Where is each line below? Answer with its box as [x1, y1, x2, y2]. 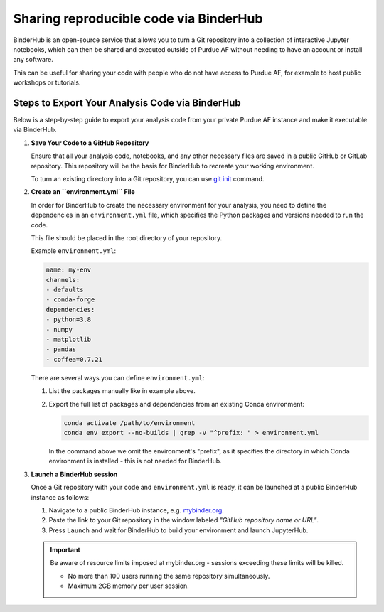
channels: [46, 276, 80, 284]
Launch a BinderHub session [31, 470, 118, 478]
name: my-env [46, 266, 92, 274]
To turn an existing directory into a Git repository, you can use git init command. [31, 174, 265, 183]
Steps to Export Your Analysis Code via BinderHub [13, 97, 241, 109]
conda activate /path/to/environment [63, 419, 196, 426]
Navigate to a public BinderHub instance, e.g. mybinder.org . [48, 505, 224, 515]
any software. [13, 55, 53, 64]
